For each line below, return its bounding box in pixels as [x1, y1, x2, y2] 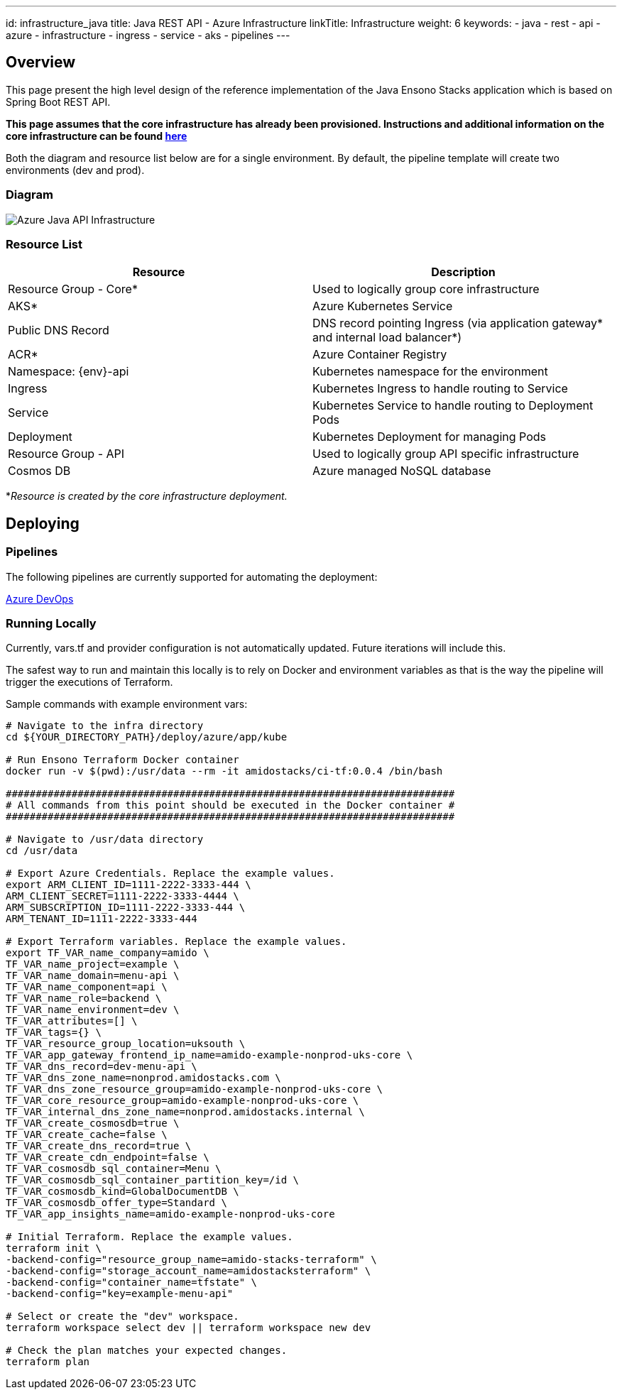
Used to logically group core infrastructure [312, 282, 540, 297]
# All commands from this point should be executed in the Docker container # [6, 799, 455, 811]
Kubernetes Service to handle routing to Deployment [312, 398, 594, 413]
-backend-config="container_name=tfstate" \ [6, 1276, 258, 1289]
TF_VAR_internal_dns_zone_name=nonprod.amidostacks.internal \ [6, 1106, 365, 1118]
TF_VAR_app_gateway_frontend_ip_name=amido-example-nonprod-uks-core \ [6, 1049, 413, 1061]
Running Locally [6, 616, 97, 630]
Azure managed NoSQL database [312, 464, 491, 478]
